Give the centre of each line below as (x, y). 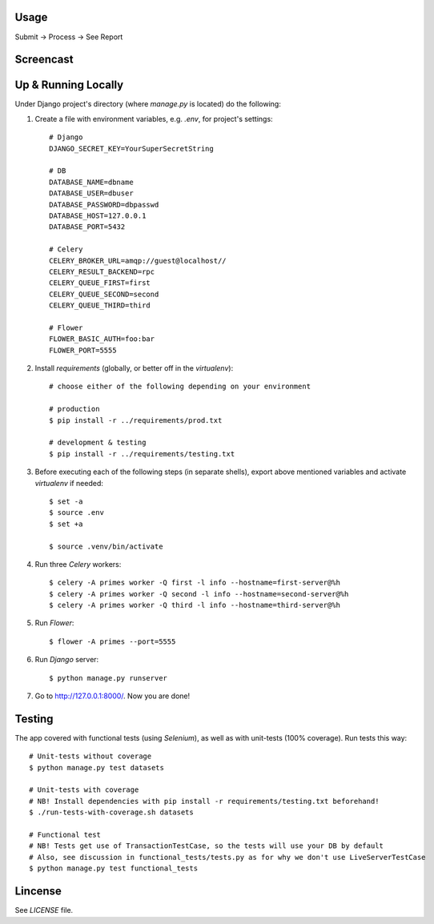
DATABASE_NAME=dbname (91, 182)
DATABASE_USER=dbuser (91, 193)
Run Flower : (54, 623)
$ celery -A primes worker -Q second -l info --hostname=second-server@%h (199, 594)
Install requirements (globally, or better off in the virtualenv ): (134, 368)
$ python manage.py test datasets (96, 767)
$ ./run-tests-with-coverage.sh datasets (111, 812)
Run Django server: (67, 660)
